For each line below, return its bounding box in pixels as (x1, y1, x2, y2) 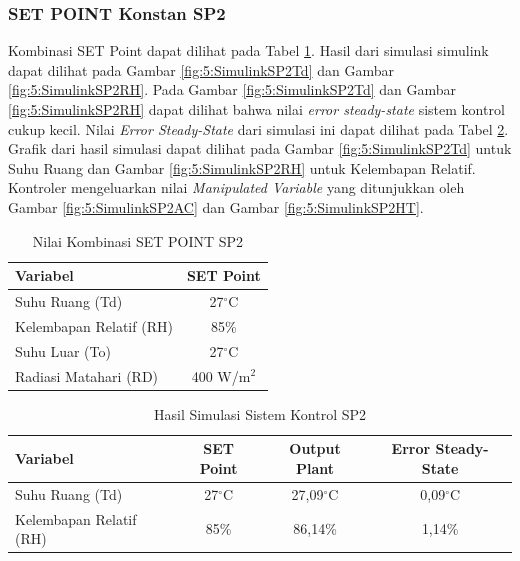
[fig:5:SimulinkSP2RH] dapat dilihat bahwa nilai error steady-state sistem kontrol (8, 99, 505, 119)
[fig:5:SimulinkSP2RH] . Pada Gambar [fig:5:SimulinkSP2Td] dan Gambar (8, 79, 457, 100)
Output (289, 438, 341, 459)
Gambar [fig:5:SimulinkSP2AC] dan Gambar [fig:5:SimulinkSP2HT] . (8, 196, 424, 217)
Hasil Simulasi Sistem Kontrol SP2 (153, 403, 367, 424)
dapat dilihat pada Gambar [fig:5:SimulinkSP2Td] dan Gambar (8, 59, 394, 80)
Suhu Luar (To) (15, 340, 111, 361)
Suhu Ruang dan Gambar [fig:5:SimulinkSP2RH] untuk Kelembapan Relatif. (8, 157, 476, 178)
